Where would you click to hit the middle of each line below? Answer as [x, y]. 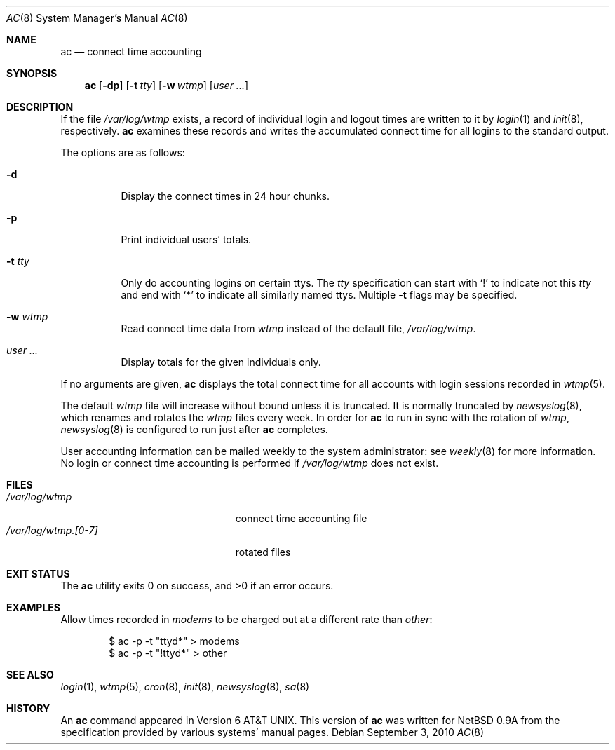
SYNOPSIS [32, 73]
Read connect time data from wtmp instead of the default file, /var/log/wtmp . [298, 328]
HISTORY [28, 708]
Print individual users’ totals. [186, 239]
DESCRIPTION [40, 107]
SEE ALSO [30, 675]
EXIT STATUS [38, 574]
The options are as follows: [123, 152]
